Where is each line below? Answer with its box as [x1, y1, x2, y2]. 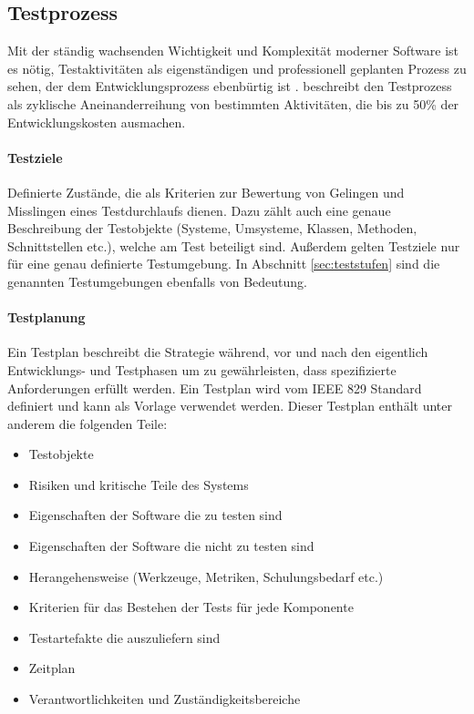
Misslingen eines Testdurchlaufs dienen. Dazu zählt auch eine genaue [7, 200, 391, 219]
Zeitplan [28, 658, 76, 678]
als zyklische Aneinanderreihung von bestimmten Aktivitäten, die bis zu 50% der [7, 94, 459, 113]
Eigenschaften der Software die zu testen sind [28, 505, 283, 525]
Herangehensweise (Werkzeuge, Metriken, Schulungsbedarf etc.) [28, 566, 384, 586]
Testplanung [7, 308, 86, 327]
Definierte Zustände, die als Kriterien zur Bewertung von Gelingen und [7, 182, 405, 201]
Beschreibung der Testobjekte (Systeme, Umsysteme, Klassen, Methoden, [7, 219, 417, 238]
